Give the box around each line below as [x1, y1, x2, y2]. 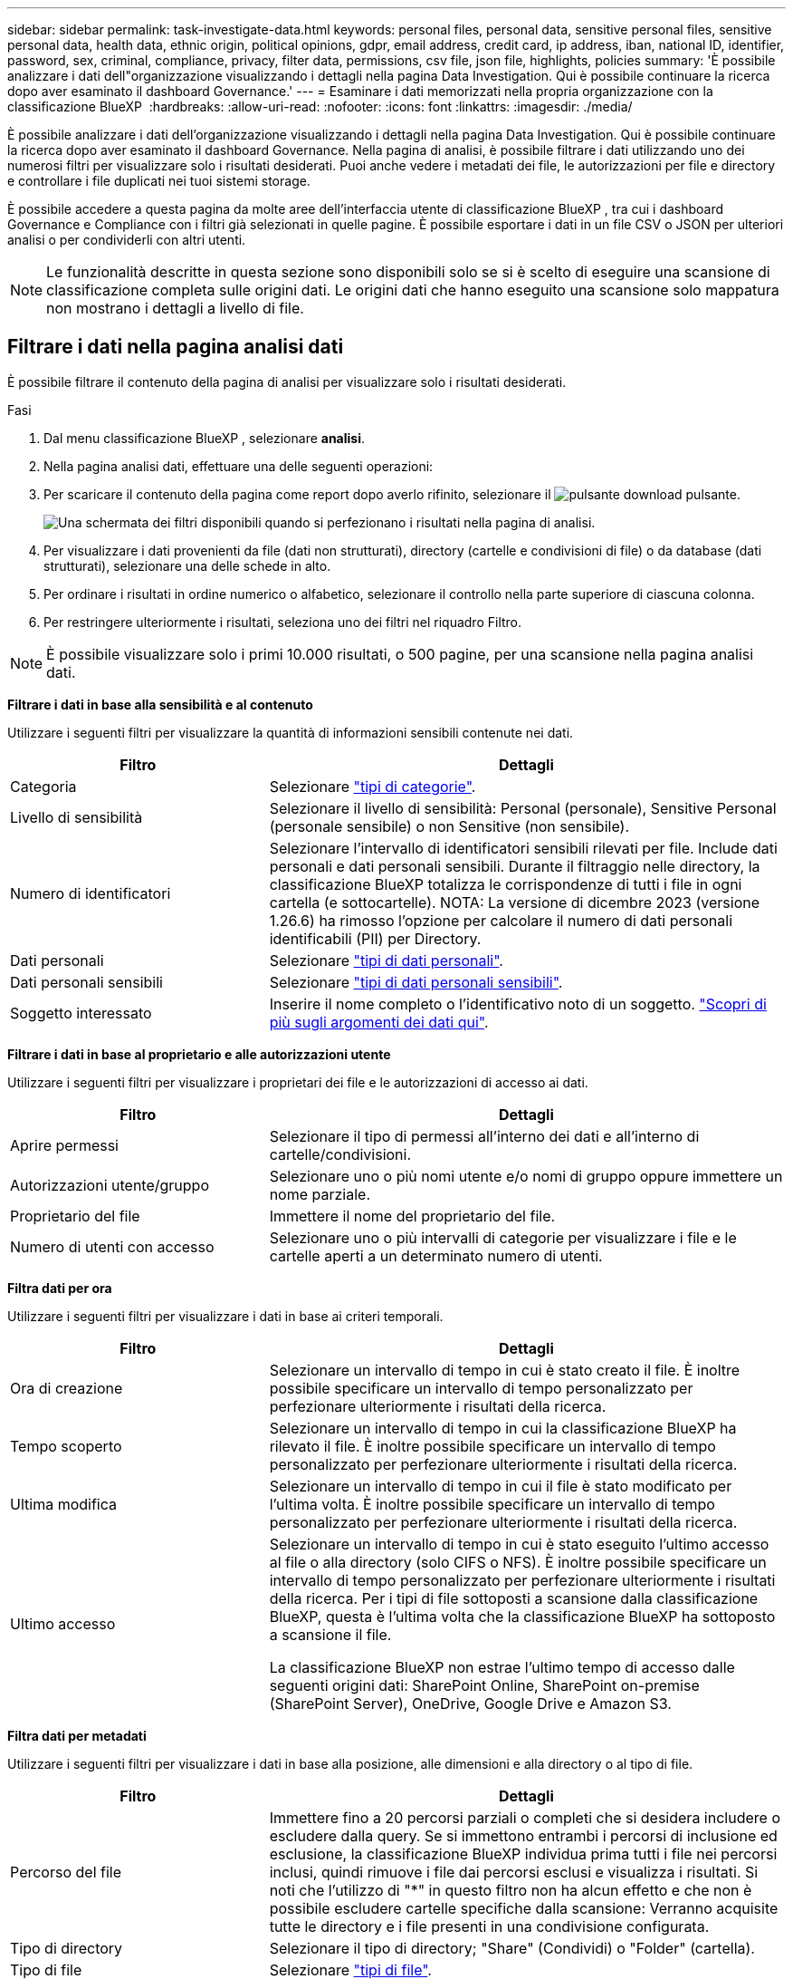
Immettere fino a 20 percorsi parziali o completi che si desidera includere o [269, 1808, 780, 1827]
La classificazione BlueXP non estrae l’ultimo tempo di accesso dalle [269, 1657, 735, 1676]
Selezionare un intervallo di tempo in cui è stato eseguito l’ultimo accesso [269, 1534, 769, 1553]
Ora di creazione [10, 1378, 123, 1397]
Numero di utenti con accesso [10, 1237, 215, 1256]
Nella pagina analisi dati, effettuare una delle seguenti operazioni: [43, 458, 434, 474]
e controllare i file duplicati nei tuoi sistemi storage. [7, 173, 311, 188]
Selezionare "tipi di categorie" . [269, 777, 476, 796]
